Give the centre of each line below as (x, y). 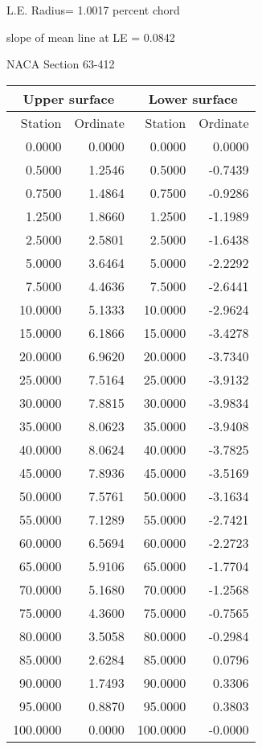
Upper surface (69, 98)
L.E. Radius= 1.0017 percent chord (93, 10)
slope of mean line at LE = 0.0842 (91, 37)
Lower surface (193, 98)
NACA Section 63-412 (61, 64)
